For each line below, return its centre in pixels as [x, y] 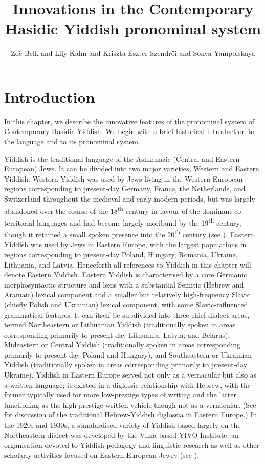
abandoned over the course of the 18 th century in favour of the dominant [118, 210]
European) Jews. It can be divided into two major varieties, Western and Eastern [132, 169]
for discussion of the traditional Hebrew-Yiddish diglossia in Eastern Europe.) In [131, 415]
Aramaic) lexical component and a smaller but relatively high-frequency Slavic [127, 294]
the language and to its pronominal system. [72, 141]
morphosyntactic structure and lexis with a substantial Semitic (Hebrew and [124, 284]
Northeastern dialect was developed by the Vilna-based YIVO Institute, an [122, 435]
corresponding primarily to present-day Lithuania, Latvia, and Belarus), [117, 334]
